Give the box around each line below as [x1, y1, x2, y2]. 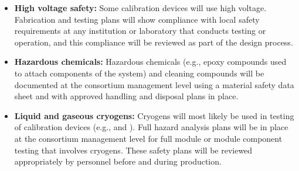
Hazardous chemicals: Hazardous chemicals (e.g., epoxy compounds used [14, 55, 287, 68]
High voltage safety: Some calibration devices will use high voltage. [14, 2, 267, 13]
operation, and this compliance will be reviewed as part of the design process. [14, 36, 293, 48]
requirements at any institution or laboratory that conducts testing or [14, 25, 266, 37]
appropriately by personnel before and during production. [14, 155, 222, 167]
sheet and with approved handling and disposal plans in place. [14, 90, 239, 102]
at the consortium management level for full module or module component [14, 132, 283, 144]
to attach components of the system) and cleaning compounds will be [14, 67, 264, 79]
